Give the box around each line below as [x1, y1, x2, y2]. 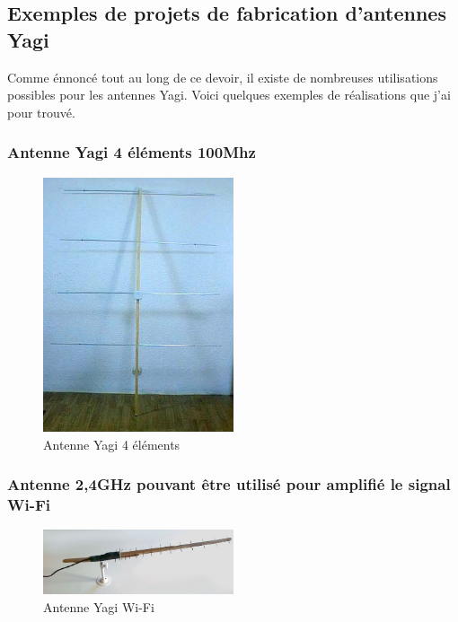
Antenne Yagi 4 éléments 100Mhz [7, 141, 256, 163]
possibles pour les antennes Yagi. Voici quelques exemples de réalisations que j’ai [7, 85, 451, 104]
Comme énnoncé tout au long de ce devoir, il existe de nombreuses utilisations [7, 67, 438, 86]
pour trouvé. [7, 102, 75, 121]
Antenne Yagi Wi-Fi [43, 597, 154, 616]
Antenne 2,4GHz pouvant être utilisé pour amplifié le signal [7, 473, 451, 495]
